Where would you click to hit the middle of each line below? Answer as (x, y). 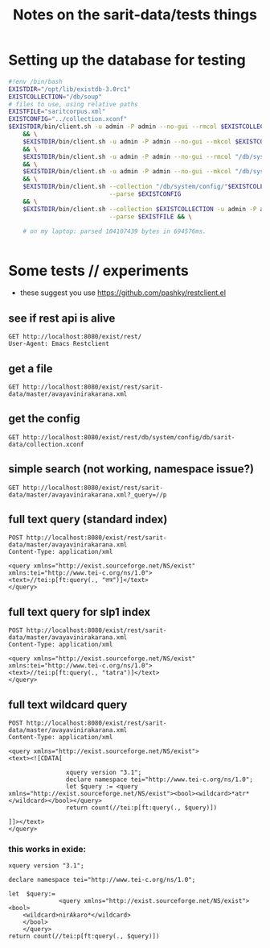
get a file (31, 368)
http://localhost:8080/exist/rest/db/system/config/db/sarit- (129, 437)
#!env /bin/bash (35, 81)
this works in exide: (47, 849)
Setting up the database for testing (127, 60)
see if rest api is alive (62, 318)
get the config (44, 419)
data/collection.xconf (46, 444)
